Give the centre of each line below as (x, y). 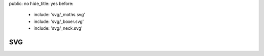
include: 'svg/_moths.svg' (59, 15)
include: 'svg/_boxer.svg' (59, 21)
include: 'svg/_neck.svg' (58, 28)
